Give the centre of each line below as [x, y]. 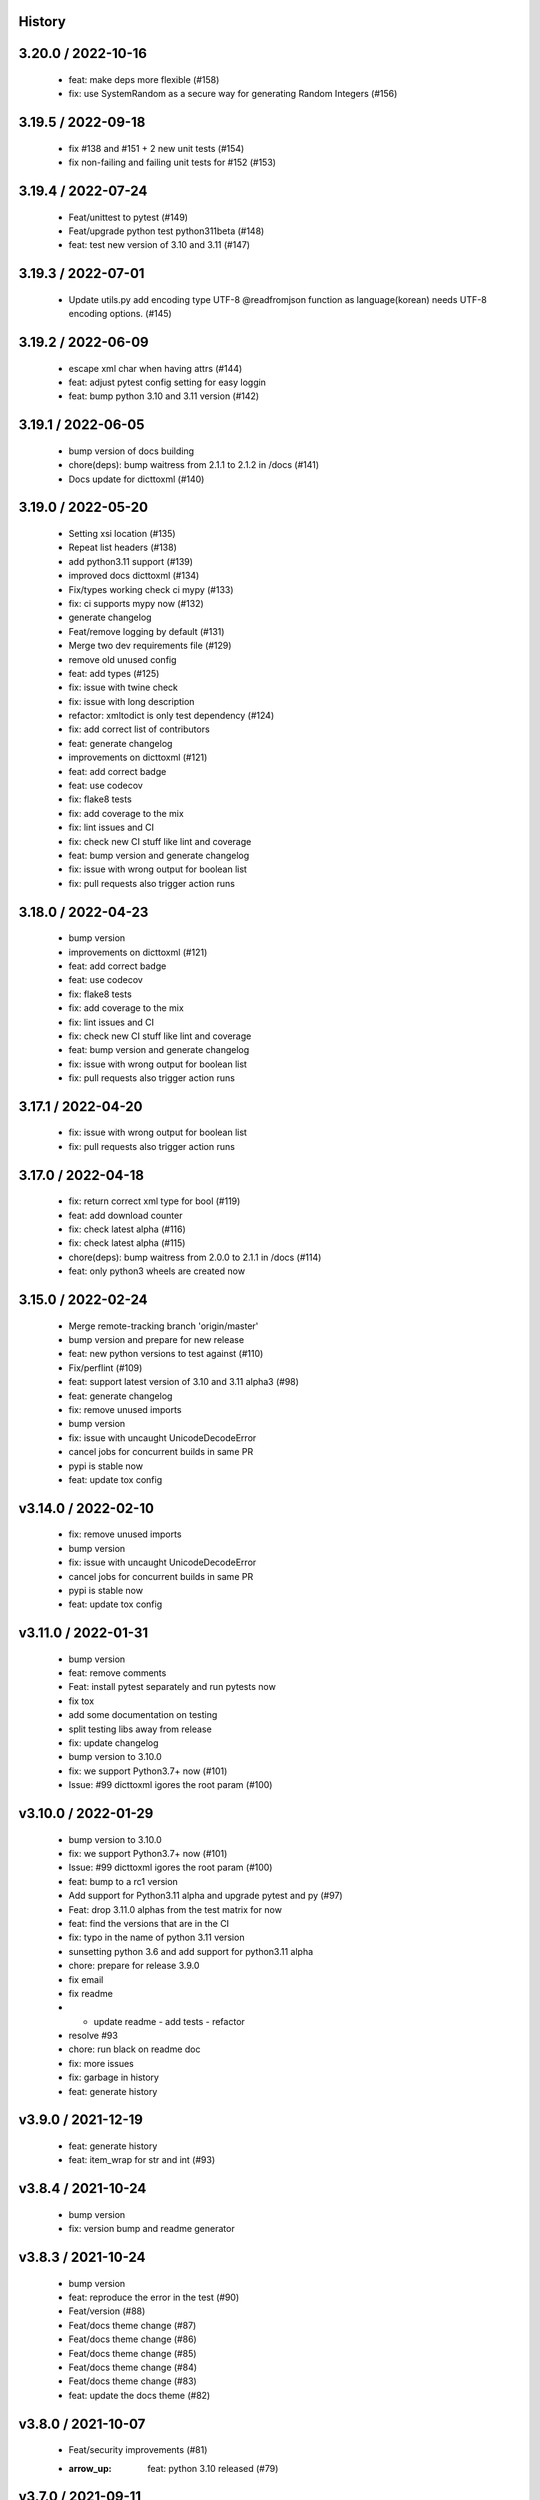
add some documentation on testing [143, 1715]
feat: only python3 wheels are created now [156, 1271]
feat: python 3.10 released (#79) [213, 2468]
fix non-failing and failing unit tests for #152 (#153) [172, 162]
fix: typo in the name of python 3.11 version [156, 1937]
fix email [86, 1979]
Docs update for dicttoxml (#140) [136, 479]
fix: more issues [101, 2063]
